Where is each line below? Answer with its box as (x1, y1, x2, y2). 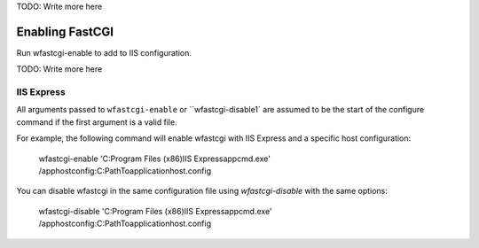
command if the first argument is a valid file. (16, 116, 177, 128)
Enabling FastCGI (16, 24, 114, 39)
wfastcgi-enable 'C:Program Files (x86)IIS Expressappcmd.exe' (38, 153, 271, 164)
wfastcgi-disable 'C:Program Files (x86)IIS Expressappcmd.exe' (38, 205, 272, 216)
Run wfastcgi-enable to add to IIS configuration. (16, 47, 192, 58)
